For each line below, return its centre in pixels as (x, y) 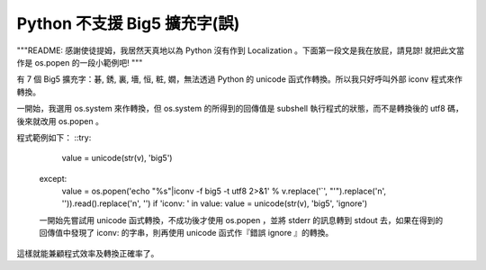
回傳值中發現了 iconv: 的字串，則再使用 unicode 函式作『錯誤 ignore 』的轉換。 (186, 233)
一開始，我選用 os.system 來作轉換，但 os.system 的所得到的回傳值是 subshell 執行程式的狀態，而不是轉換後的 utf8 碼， (240, 109)
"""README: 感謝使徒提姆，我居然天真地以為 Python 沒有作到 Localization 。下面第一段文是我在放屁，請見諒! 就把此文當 (241, 50)
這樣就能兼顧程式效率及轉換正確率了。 (88, 253)
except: (53, 178)
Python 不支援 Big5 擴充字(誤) (128, 23)
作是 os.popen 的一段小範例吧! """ (80, 62)
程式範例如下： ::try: (54, 137)
